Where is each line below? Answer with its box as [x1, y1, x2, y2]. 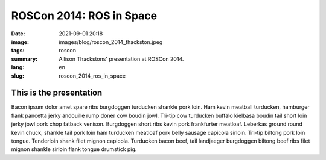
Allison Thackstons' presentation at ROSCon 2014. [59, 55, 184, 63]
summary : [11, 55, 38, 63]
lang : [11, 64, 25, 71]
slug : [11, 72, 24, 79]
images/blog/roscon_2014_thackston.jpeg [59, 38, 163, 45]
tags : [11, 47, 25, 54]
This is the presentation [11, 88, 103, 98]
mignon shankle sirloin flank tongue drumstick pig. [11, 146, 137, 153]
